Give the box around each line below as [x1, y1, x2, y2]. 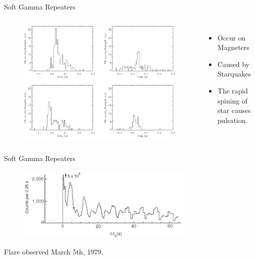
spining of [217, 95, 247, 105]
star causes [217, 105, 251, 115]
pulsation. [217, 114, 248, 125]
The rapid [217, 85, 248, 95]
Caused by [217, 58, 249, 69]
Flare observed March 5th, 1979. [4, 246, 103, 257]
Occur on [217, 32, 246, 42]
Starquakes [217, 68, 251, 79]
